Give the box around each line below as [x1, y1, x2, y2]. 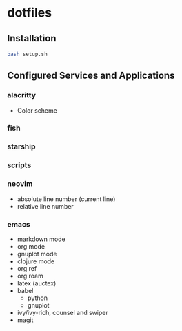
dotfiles [7, 5, 52, 21]
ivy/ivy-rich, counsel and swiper [17, 308, 108, 316]
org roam [17, 272, 43, 280]
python [27, 294, 48, 302]
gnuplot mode [17, 249, 57, 258]
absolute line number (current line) [17, 195, 116, 203]
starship [7, 142, 36, 151]
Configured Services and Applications [7, 70, 175, 82]
